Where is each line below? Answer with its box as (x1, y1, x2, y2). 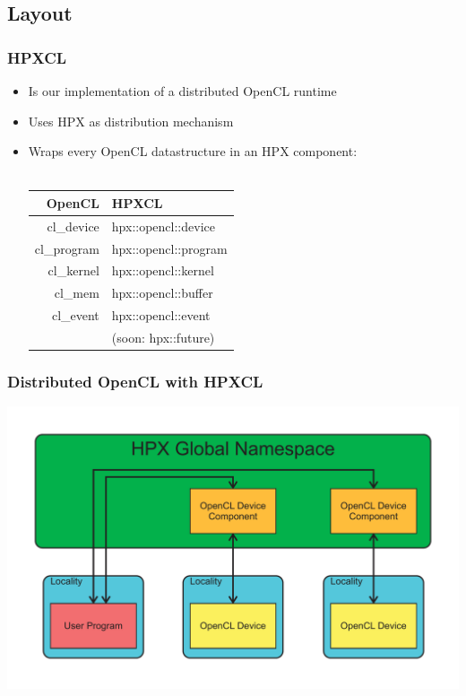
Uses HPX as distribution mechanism (28, 111, 234, 130)
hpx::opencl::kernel (111, 261, 214, 280)
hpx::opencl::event (111, 306, 211, 325)
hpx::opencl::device (111, 216, 215, 235)
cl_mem (54, 283, 99, 302)
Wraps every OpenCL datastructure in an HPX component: (28, 142, 358, 161)
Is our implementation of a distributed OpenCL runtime (28, 82, 337, 100)
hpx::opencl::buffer (111, 283, 213, 302)
